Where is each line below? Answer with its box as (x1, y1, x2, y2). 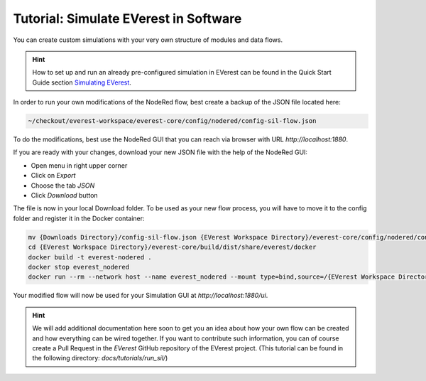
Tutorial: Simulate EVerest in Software (13, 11, 242, 26)
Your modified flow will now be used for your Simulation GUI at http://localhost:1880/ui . (13, 291, 268, 300)
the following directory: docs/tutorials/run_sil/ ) (32, 354, 168, 363)
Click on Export (31, 171, 76, 180)
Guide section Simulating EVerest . (32, 78, 131, 87)
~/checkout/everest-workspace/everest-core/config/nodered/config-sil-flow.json (28, 117, 317, 125)
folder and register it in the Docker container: (13, 214, 145, 222)
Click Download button (31, 191, 99, 200)
